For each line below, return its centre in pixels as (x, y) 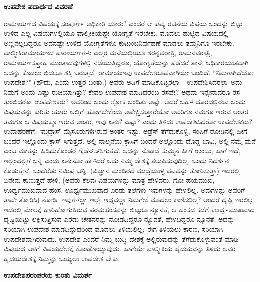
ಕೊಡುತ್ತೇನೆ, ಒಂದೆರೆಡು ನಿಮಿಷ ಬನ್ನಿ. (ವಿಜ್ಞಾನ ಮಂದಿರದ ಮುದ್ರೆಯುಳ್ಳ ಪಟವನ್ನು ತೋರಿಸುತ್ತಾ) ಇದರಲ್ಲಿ (122, 170)
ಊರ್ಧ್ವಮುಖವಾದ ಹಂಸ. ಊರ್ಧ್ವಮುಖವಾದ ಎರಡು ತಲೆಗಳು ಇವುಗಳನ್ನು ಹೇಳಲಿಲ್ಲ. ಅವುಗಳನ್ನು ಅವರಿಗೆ (125, 190)
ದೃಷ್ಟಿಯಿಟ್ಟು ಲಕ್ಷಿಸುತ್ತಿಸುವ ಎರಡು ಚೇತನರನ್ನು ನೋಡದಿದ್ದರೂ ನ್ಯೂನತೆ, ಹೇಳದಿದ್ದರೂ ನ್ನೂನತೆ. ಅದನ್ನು (119, 219)
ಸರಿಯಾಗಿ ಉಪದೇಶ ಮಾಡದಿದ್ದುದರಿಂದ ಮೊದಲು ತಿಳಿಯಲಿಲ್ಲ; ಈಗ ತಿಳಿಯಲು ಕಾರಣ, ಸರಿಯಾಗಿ (114, 229)
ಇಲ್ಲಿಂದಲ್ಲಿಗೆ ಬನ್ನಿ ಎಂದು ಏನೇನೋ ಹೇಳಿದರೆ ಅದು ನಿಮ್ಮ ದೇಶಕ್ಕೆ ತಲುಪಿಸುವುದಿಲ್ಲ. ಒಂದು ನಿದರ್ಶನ (116, 160)
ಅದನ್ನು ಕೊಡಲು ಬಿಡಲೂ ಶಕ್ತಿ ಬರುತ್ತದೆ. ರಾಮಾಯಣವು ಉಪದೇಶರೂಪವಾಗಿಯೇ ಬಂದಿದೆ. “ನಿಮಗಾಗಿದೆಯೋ (129, 72)
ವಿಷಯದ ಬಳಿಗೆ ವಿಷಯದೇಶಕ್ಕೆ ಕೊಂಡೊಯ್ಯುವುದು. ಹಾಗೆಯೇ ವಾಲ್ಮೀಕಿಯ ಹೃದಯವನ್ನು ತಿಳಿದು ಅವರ (120, 249)
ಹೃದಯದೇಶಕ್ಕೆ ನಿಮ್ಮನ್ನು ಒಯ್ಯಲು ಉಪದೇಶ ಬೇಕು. (62, 258)
